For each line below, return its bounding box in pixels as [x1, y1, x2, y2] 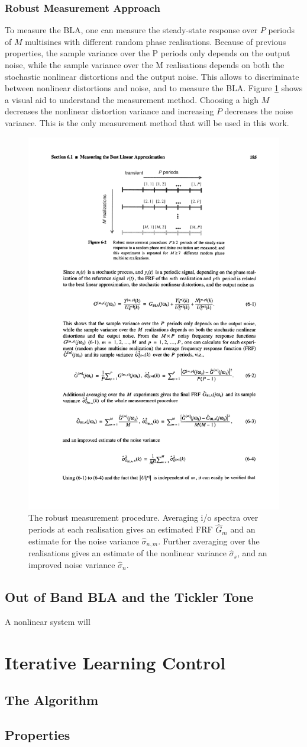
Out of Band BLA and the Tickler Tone [5, 587, 254, 605]
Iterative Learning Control [5, 650, 226, 674]
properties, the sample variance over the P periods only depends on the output [5, 47, 290, 59]
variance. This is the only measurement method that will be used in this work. [5, 116, 289, 129]
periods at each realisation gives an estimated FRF [28, 523, 213, 536]
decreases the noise [224, 105, 293, 117]
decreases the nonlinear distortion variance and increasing [5, 105, 214, 117]
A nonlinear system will [5, 615, 91, 627]
